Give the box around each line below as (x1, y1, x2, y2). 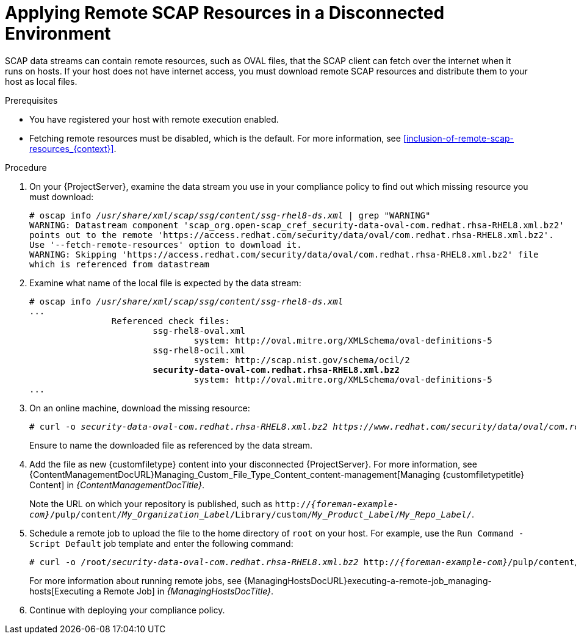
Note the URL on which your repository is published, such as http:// (29, 498, 311, 509)
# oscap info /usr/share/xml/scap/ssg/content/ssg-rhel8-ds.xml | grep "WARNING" (29, 210, 431, 220)
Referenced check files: (111, 316, 230, 326)
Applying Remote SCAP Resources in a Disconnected (5, 2, 445, 23)
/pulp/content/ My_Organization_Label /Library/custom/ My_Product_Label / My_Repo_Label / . (49, 508, 474, 519)
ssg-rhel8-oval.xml (153, 325, 246, 336)
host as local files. (5, 76, 77, 87)
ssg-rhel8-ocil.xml (153, 345, 246, 355)
